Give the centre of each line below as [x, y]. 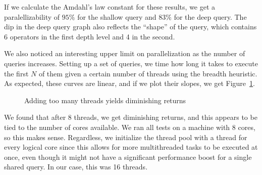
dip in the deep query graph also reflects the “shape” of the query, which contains [130, 27]
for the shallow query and [117, 16]
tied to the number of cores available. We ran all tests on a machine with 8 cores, [130, 127]
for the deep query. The [210, 16]
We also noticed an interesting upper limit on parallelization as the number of [125, 53]
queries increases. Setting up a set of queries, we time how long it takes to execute [131, 63]
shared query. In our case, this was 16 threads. [76, 167]
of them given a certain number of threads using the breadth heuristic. [148, 73]
